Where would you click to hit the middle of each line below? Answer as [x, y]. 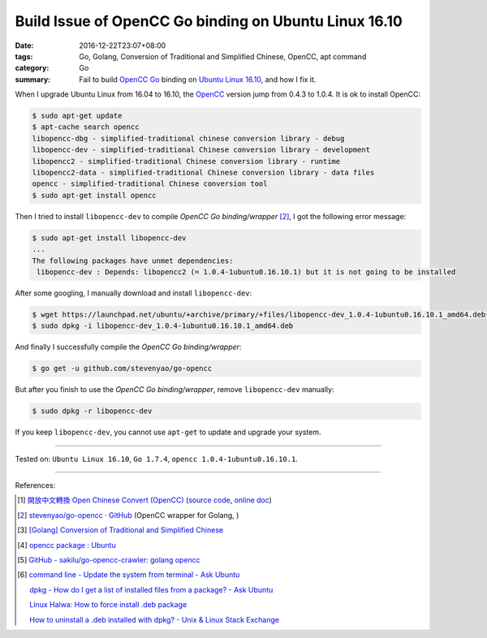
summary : [33, 79]
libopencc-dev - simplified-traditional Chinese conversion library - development [201, 150]
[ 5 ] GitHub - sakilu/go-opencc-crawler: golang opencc [109, 559]
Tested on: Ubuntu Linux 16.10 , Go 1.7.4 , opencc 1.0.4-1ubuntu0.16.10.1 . [156, 459]
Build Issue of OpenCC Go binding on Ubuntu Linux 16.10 [209, 21]
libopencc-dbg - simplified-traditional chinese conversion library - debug [188, 138]
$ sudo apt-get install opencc [95, 195]
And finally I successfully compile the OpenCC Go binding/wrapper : [128, 347]
